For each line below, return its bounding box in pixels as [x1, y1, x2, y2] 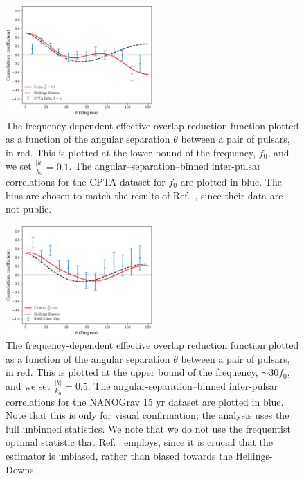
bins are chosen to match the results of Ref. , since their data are [6, 188, 283, 202]
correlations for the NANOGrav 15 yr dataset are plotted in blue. [6, 394, 284, 408]
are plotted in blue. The [180, 174, 282, 188]
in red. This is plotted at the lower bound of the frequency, [6, 145, 256, 159]
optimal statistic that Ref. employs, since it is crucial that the [6, 435, 273, 449]
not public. [6, 201, 52, 216]
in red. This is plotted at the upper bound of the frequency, [6, 365, 258, 379]
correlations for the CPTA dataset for [6, 174, 166, 188]
